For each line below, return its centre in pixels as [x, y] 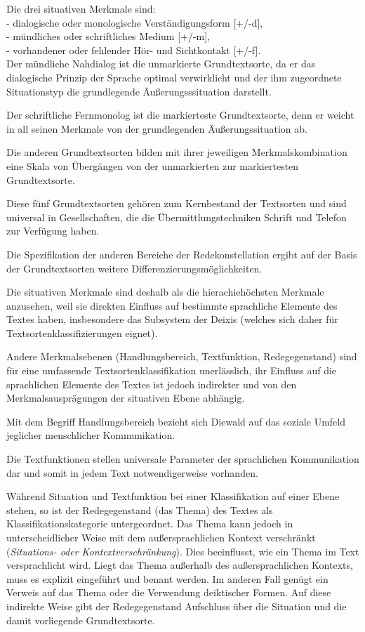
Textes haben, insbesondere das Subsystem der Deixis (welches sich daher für [172, 319]
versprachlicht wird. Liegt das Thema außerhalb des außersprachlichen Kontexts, [180, 565]
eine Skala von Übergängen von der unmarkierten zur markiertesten [153, 165]
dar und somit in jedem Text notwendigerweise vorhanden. [132, 472]
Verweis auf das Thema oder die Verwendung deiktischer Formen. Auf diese [169, 592]
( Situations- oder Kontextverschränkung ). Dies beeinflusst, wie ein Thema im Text [183, 551]
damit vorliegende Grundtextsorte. [81, 620]
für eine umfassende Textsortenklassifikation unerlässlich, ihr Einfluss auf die [172, 370]
